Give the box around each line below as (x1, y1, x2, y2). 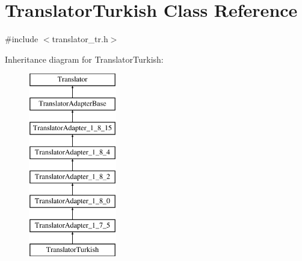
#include (5, 33, 39, 45)
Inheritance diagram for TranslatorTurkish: (5, 52, 164, 65)
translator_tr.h (52, 33, 108, 45)
